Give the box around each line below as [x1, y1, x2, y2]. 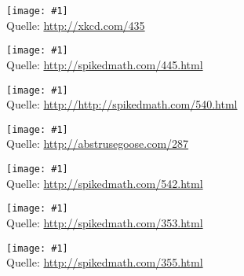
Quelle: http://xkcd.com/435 [6, 17, 145, 33]
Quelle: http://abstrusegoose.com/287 [6, 135, 189, 152]
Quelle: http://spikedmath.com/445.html [6, 56, 203, 72]
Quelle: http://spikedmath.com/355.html [6, 254, 203, 270]
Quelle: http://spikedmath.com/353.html [6, 214, 203, 230]
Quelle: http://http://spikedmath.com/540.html [6, 96, 238, 112]
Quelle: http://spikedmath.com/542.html [6, 175, 203, 191]
